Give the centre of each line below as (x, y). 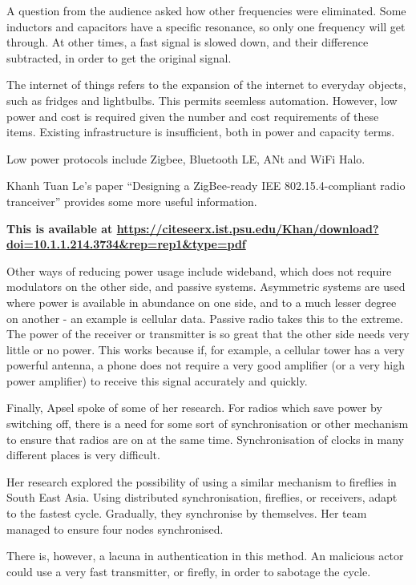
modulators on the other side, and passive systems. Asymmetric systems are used (206, 286)
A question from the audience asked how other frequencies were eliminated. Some (206, 10)
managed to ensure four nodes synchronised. (115, 529)
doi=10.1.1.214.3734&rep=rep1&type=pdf (126, 244)
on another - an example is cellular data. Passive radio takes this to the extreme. (205, 318)
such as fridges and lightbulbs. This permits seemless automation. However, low (202, 100)
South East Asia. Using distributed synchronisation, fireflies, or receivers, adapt (202, 497)
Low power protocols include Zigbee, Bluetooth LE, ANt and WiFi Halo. (186, 158)
